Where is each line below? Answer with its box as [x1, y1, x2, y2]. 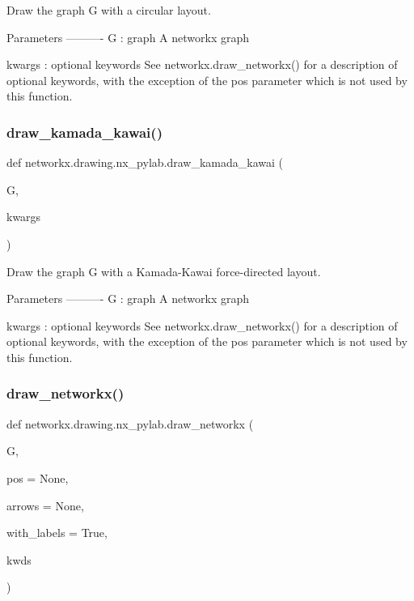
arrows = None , [6, 497, 84, 514]
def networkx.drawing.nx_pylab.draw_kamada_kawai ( [6, 154, 284, 171]
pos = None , [6, 469, 69, 486]
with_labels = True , [6, 524, 108, 541]
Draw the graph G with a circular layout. [6, 2, 211, 18]
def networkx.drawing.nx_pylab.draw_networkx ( [6, 415, 254, 432]
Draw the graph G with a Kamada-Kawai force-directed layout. [6, 262, 321, 279]
